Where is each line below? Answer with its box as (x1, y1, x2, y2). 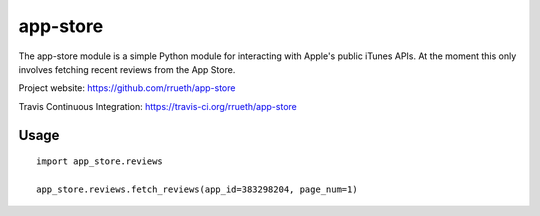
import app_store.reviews (36, 156, 164, 167)
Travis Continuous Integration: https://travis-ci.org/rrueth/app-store (18, 100, 297, 112)
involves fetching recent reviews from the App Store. (18, 63, 236, 75)
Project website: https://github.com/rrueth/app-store (18, 82, 236, 94)
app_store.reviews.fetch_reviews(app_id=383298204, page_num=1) (36, 183, 359, 195)
